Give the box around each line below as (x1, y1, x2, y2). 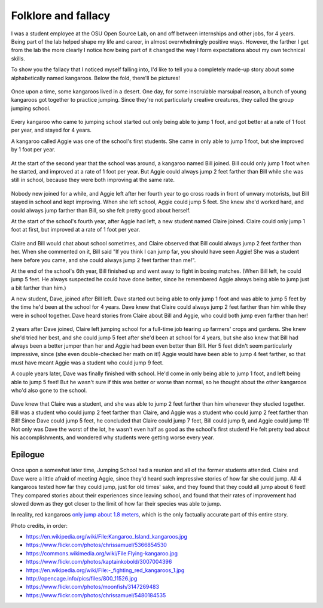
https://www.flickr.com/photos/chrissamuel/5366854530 (26, 542, 167, 549)
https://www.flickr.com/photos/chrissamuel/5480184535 (26, 591, 166, 598)
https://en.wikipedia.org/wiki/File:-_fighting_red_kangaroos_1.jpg (26, 566, 185, 574)
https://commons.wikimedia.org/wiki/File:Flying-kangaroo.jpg (26, 549, 178, 557)
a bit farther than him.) (11, 284, 66, 291)
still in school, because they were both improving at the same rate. (11, 177, 175, 184)
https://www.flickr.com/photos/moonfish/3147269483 (26, 583, 160, 591)
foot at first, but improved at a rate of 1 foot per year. (11, 226, 141, 233)
